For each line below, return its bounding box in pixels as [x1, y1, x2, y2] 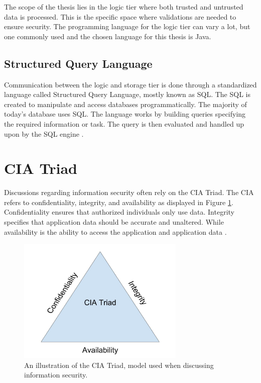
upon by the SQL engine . [4, 128, 84, 139]
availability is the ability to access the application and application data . [4, 226, 227, 237]
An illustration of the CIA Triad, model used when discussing [24, 359, 214, 370]
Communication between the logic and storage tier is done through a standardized [4, 79, 257, 89]
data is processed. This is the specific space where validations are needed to [4, 11, 236, 22]
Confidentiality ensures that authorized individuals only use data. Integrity [4, 207, 234, 217]
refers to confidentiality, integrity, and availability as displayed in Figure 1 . [4, 197, 233, 207]
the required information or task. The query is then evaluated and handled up [4, 118, 244, 129]
